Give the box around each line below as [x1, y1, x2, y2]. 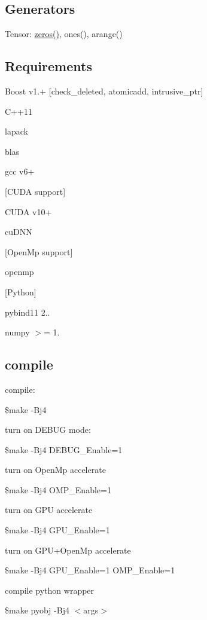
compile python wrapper [5, 584, 95, 596]
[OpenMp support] [5, 245, 73, 258]
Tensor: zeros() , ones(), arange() [5, 28, 123, 40]
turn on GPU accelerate [5, 503, 93, 516]
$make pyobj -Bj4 [5, 604, 69, 616]
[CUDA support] [5, 185, 66, 197]
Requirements [5, 57, 92, 75]
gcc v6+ [5, 165, 35, 178]
